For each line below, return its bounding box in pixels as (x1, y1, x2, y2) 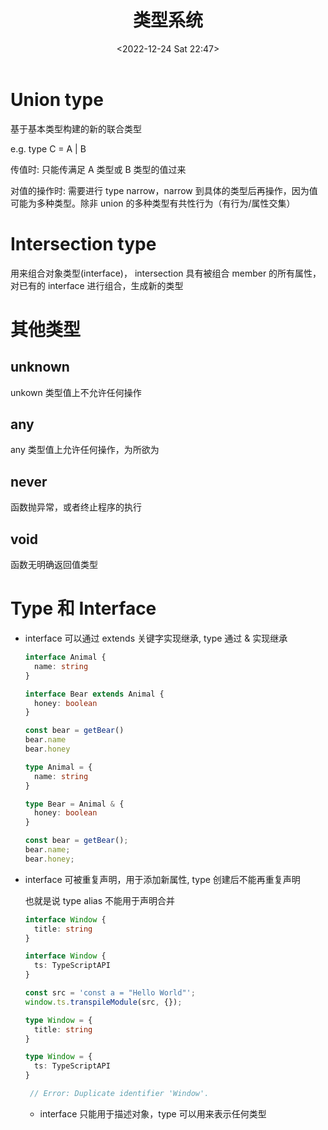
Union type (10, 88, 104, 111)
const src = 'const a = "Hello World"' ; (24, 988, 196, 998)
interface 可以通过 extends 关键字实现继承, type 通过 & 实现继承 (24, 632, 288, 644)
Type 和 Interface (10, 597, 157, 620)
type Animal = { (24, 762, 93, 772)
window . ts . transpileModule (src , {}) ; (24, 997, 183, 1007)
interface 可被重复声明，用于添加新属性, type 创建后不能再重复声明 (24, 873, 301, 885)
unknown (10, 359, 70, 376)
